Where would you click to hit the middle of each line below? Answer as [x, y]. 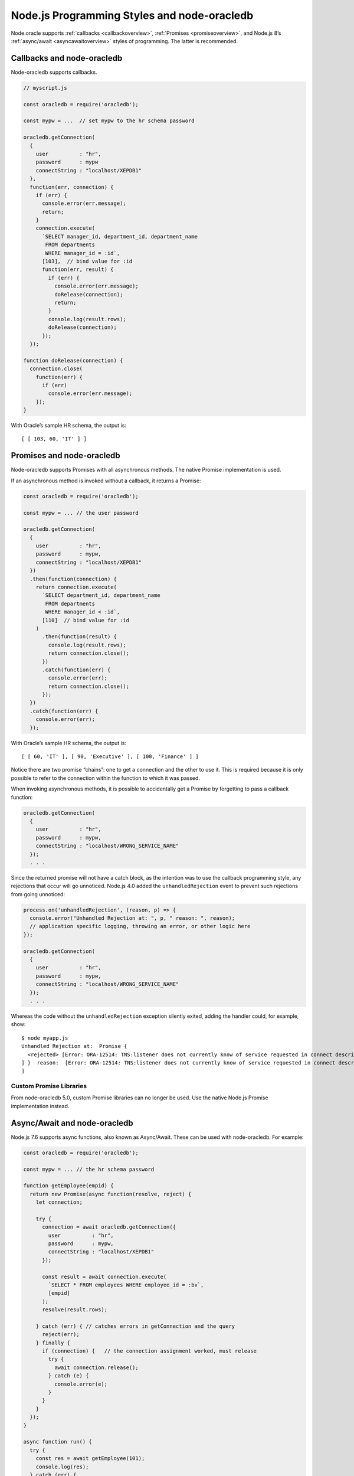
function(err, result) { [78, 270]
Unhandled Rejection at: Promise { [74, 1046]
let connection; [59, 1202]
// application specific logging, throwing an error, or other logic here [140, 926]
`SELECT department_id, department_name [101, 595]
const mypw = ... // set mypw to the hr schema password [109, 121]
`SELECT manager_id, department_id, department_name [120, 236]
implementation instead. [40, 1106]
